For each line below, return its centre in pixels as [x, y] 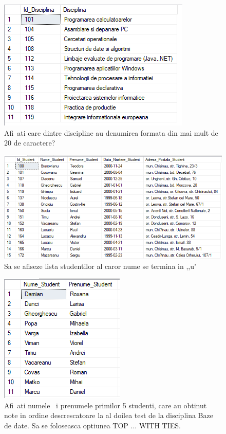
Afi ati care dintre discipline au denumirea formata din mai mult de [111, 132]
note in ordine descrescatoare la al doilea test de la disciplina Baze [109, 415]
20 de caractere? [30, 143]
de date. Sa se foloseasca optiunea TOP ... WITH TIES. [92, 425]
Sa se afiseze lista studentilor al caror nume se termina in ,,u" [101, 266]
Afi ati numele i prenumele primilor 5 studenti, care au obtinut [106, 405]
